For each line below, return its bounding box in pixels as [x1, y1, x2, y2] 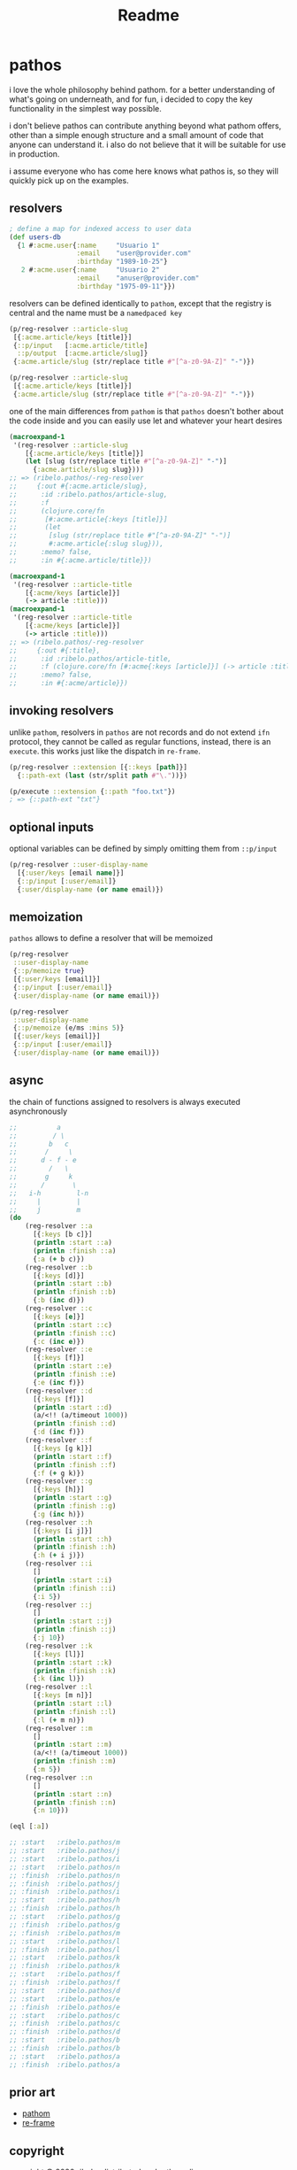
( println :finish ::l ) [32, 1707, 117, 1716]
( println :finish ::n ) [32, 1798, 117, 1807]
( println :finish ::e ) [32, 1370, 117, 1378]
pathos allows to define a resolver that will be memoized [9, 933, 214, 944]
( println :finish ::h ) [32, 1542, 117, 1552]
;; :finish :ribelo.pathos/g [9, 1920, 121, 1929]
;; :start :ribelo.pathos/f [9, 1970, 121, 1979]
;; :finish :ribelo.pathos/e [9, 2003, 121, 2012]
